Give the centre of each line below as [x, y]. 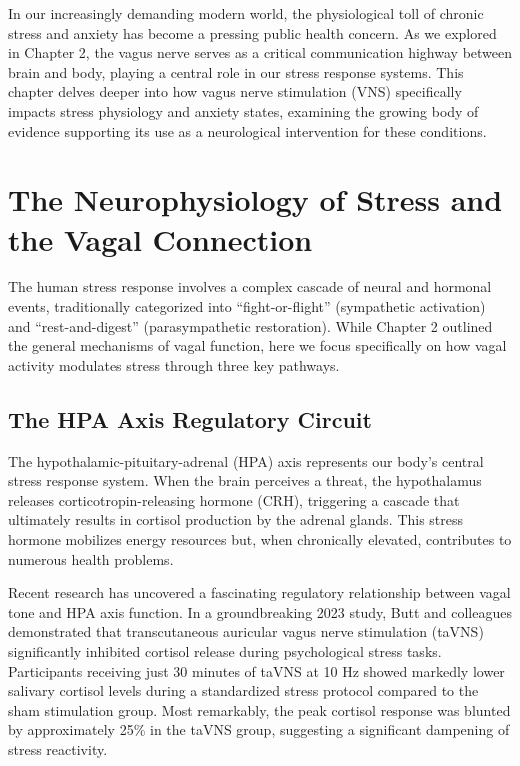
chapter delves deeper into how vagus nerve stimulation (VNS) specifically [235, 91]
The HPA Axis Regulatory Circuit [190, 418]
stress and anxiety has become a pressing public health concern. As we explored [252, 32]
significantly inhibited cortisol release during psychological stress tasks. [225, 650]
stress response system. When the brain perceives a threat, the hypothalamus [245, 480]
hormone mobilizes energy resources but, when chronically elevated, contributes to [260, 539]
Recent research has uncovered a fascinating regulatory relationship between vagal [259, 592]
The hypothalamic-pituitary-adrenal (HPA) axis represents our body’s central [246, 460]
